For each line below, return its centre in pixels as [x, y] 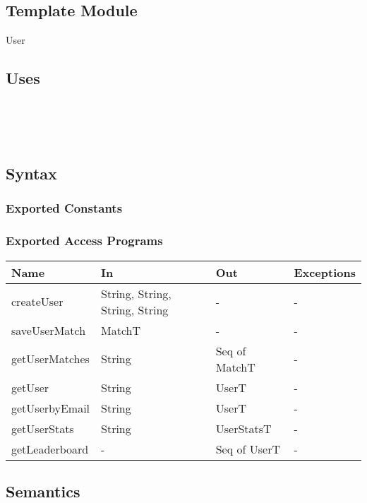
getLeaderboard [50, 449]
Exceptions [325, 272]
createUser [37, 302]
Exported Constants [64, 208]
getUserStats [43, 428]
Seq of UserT [248, 449]
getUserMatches [50, 359]
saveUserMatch [49, 330]
